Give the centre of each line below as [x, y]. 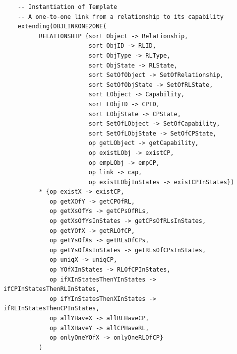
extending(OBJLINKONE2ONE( [62, 27]
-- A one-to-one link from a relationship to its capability [120, 17]
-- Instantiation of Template [67, 7]
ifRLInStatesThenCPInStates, [52, 309]
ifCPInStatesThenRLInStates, [52, 289]
